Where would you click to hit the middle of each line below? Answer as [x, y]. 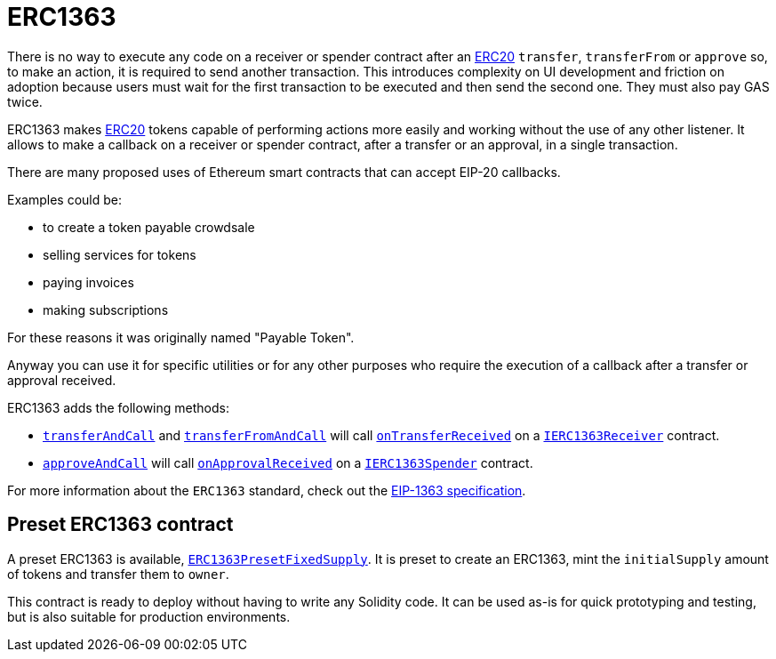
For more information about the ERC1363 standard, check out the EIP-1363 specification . [267, 490]
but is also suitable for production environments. [149, 616]
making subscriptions [106, 309]
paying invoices [88, 282]
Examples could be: [64, 199]
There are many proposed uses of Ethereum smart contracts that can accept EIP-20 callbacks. [284, 172]
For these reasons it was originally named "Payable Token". [181, 337]
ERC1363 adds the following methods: [118, 407]
